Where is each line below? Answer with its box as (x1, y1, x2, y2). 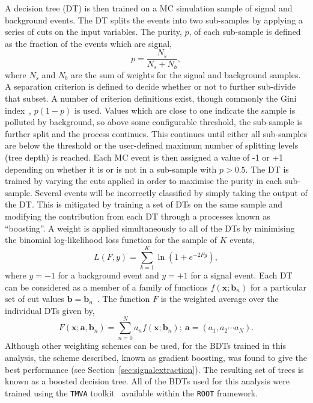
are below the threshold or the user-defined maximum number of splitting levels (5, 139, 299, 152)
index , (5, 103, 31, 116)
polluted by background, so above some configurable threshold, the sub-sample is (5, 115, 303, 128)
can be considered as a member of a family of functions (5, 280, 208, 293)
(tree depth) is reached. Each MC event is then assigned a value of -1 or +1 (5, 151, 284, 164)
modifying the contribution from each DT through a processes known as (5, 210, 270, 223)
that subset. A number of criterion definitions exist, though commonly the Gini (5, 92, 297, 105)
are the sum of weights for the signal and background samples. (70, 68, 301, 81)
